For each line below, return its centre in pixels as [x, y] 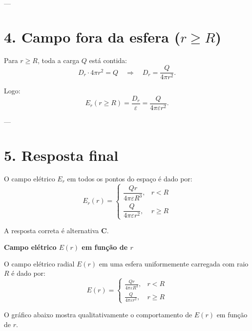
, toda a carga [58, 60]
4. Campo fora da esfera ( [92, 36]
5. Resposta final [61, 155]
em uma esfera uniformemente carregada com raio [174, 263]
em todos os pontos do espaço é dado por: [130, 178]
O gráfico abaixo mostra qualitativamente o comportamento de [98, 314]
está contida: [108, 60]
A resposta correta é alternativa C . [56, 231]
